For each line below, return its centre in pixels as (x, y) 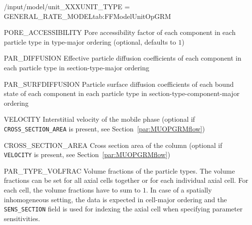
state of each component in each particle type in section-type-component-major (122, 93)
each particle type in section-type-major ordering (77, 67)
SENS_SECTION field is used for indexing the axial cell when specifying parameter (123, 209)
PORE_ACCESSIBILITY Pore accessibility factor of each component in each (120, 32)
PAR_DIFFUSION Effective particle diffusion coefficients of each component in (123, 58)
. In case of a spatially (179, 190)
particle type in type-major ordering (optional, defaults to (90, 41)
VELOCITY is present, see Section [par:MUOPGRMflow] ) (87, 154)
